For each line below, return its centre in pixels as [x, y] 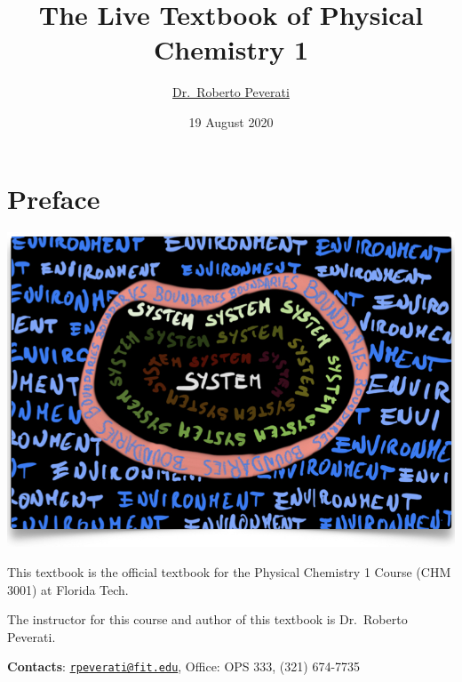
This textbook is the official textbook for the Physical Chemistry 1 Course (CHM [229, 572]
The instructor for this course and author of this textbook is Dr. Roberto [207, 619]
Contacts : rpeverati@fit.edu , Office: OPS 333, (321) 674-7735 [184, 666]
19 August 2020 [231, 121]
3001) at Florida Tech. [68, 589]
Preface [54, 198]
